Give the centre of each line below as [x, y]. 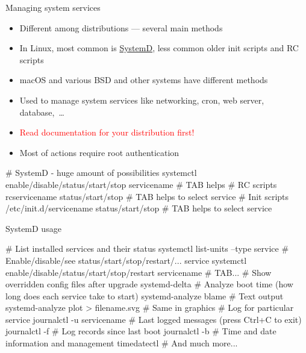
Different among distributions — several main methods [121, 27]
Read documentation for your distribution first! [107, 132]
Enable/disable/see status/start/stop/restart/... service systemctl [126, 260]
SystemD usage [33, 228]
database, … [42, 112]
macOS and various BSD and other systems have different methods [144, 80]
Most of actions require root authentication [99, 152]
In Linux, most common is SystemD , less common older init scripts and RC [159, 48]
